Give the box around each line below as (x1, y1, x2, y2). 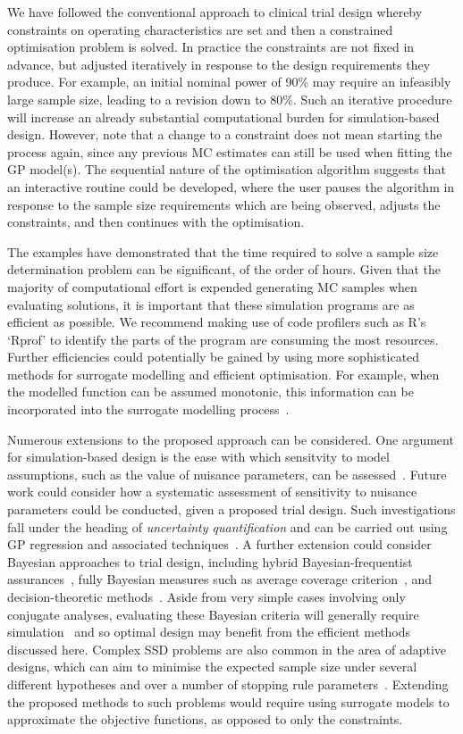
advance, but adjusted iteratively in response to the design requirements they (7, 54, 431, 73)
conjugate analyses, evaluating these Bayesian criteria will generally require (7, 605, 419, 623)
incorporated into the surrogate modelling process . (7, 400, 290, 419)
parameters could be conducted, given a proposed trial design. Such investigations (7, 500, 456, 519)
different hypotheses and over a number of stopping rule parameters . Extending (7, 674, 449, 693)
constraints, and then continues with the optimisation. (7, 213, 305, 231)
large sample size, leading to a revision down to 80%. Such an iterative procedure (7, 89, 452, 108)
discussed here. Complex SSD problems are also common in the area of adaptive (7, 639, 447, 658)
